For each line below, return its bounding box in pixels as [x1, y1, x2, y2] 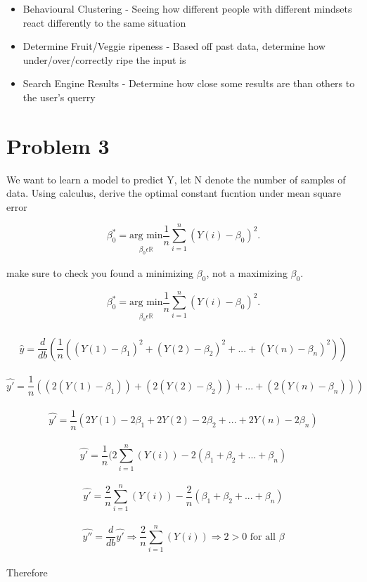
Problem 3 [6, 131, 110, 160]
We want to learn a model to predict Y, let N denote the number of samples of [6, 172, 346, 186]
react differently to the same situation [22, 15, 186, 30]
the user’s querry [22, 89, 96, 104]
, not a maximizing [206, 265, 288, 280]
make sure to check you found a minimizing [6, 265, 194, 280]
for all [250, 531, 276, 542]
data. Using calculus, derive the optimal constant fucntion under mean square [6, 186, 342, 200]
